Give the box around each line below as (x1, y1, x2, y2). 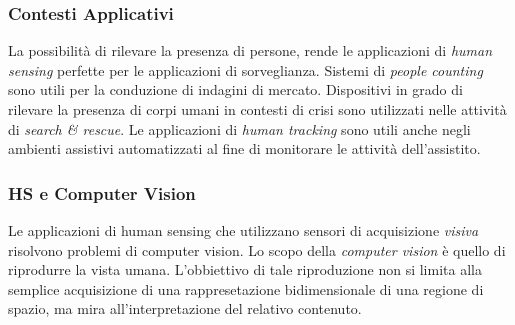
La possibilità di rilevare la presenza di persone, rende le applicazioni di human (8, 40, 493, 61)
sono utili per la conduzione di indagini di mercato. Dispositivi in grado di (8, 79, 463, 100)
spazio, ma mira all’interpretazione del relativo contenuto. (8, 298, 362, 319)
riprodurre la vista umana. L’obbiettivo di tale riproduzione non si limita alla (8, 259, 482, 280)
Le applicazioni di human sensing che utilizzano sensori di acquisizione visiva (8, 220, 479, 240)
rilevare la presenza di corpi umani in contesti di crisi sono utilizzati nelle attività (8, 99, 507, 119)
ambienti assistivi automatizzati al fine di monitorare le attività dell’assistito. (8, 138, 481, 159)
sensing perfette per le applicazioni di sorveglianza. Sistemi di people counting (8, 59, 483, 80)
